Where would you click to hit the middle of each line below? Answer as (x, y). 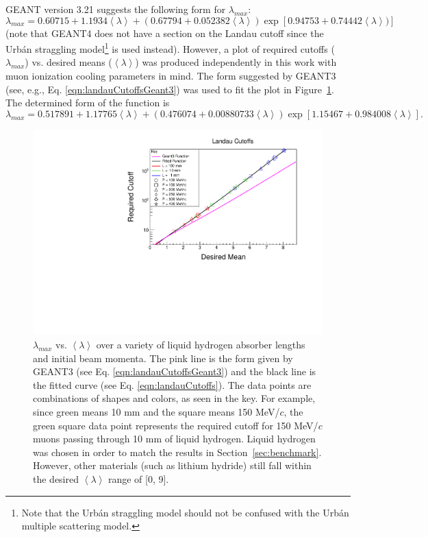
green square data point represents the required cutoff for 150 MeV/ (176, 425)
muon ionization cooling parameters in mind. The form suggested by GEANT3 (171, 76)
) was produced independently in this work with (236, 62)
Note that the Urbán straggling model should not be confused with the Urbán (185, 512)
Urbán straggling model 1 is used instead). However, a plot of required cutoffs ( (170, 48)
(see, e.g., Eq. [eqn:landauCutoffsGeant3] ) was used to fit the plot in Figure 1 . (170, 89)
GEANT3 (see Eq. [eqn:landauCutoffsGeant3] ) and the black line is (175, 371)
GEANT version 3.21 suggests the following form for (116, 9)
